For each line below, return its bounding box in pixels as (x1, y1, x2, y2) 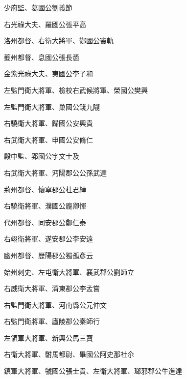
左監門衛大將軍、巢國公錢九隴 (4, 101, 100, 112)
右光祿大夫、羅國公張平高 (4, 19, 86, 29)
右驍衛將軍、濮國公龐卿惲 (4, 201, 86, 211)
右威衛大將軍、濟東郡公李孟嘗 (4, 283, 100, 293)
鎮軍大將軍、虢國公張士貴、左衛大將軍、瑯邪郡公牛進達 (4, 366, 182, 376)
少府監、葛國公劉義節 (4, 2, 72, 12)
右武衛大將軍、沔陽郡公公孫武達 (4, 167, 107, 177)
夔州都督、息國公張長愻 (4, 52, 79, 62)
